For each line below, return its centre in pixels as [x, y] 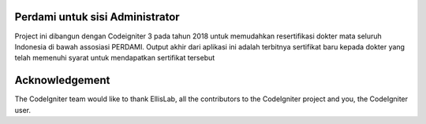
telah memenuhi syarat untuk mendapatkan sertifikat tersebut [115, 58]
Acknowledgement [62, 80]
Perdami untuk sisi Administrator [97, 17]
